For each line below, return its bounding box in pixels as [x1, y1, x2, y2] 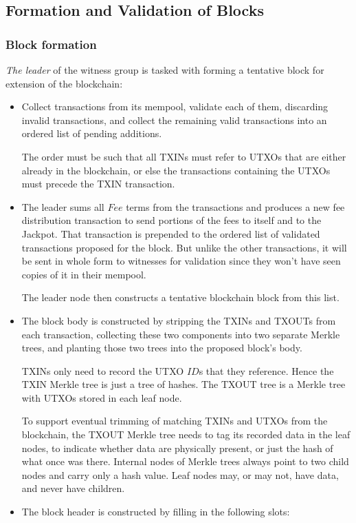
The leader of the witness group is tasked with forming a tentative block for [5, 63, 324, 76]
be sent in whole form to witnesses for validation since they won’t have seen [21, 254, 341, 268]
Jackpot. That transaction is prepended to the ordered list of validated [21, 226, 320, 240]
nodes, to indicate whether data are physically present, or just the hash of [21, 440, 333, 455]
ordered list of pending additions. [21, 126, 162, 141]
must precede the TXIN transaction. [21, 176, 175, 191]
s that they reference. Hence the [199, 363, 334, 378]
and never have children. [21, 481, 125, 495]
